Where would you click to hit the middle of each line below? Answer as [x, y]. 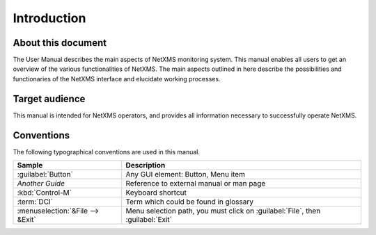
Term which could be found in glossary [190, 202]
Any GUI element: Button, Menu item [185, 175]
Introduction [49, 18]
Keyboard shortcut [156, 193]
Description [146, 165]
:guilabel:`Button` [45, 175]
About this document [60, 43]
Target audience [49, 98]
